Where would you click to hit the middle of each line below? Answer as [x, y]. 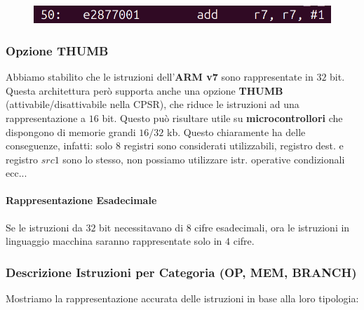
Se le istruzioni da [44, 227]
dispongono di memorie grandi [71, 132]
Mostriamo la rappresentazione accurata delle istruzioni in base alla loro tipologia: [182, 298]
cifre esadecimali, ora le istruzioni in [272, 227]
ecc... [16, 173]
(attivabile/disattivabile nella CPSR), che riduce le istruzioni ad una [153, 104]
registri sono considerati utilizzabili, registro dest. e [234, 146]
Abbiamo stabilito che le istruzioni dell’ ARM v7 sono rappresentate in [160, 77]
